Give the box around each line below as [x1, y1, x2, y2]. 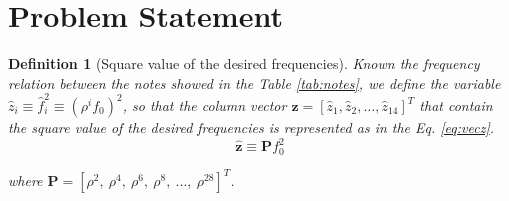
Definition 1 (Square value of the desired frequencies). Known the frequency [8, 53, 480, 74]
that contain [419, 95, 493, 116]
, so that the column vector [122, 95, 287, 116]
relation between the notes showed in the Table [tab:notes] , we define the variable [8, 72, 501, 93]
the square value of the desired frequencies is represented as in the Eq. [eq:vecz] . [8, 117, 495, 138]
